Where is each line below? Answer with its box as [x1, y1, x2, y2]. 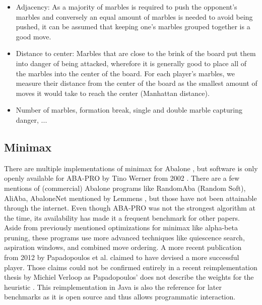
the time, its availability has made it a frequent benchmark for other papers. [4, 212, 240, 223]
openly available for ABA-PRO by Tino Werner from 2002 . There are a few [4, 173, 240, 183]
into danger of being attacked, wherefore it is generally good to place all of [16, 58, 246, 68]
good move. [16, 31, 51, 41]
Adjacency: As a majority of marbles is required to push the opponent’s [16, 2, 237, 12]
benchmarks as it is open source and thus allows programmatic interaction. [4, 291, 236, 302]
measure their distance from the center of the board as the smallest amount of [16, 78, 257, 88]
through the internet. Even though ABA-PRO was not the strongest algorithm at [4, 202, 255, 213]
